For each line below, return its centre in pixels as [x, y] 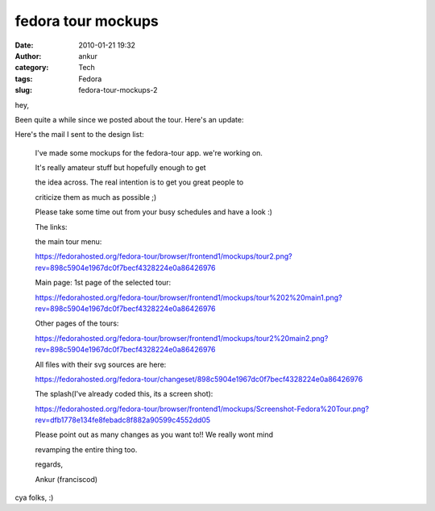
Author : [28, 56]
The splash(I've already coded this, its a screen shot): [124, 394]
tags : [24, 79]
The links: [51, 226]
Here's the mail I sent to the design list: [79, 135]
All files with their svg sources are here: [101, 364]
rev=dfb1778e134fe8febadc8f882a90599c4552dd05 [123, 420]
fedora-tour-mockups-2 [118, 90]
